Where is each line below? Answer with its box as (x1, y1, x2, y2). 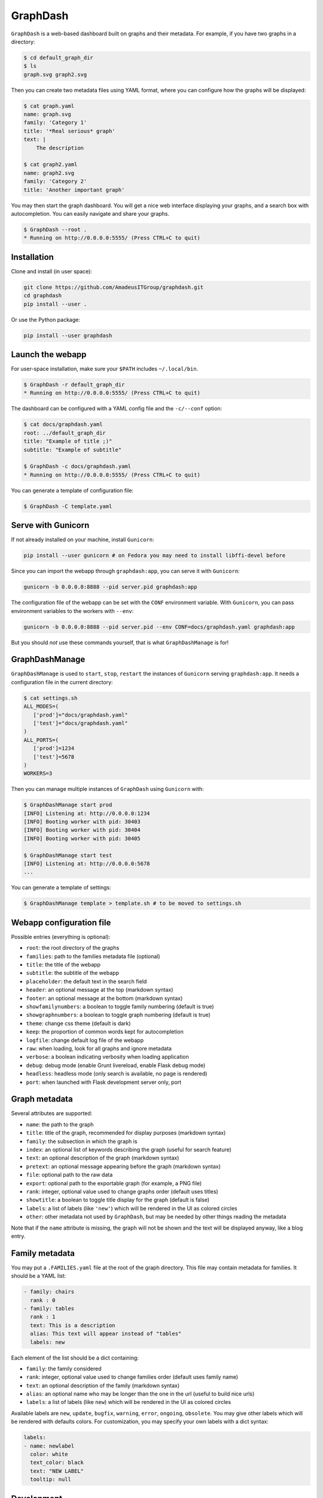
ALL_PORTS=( (23, 736, 59, 743)
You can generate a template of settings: (11, 884, 112, 891)
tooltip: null (30, 1476, 72, 1483)
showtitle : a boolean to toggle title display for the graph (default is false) (26, 1196, 210, 1204)
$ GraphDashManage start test (23, 851, 112, 859)
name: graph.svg (23, 111, 72, 118)
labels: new (30, 1339, 65, 1345)
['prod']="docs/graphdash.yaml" (33, 711, 128, 718)
